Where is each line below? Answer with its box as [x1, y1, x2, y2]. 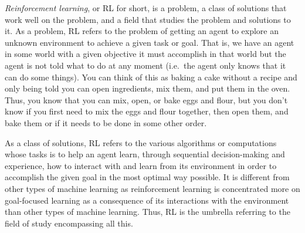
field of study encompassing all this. [5, 217, 133, 229]
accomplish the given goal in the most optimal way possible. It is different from [5, 171, 290, 183]
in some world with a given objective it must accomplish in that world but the [5, 48, 286, 60]
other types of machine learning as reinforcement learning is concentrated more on [5, 182, 300, 194]
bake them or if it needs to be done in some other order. [5, 116, 207, 129]
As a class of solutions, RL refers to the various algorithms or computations [5, 136, 277, 148]
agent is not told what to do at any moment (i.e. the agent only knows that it [5, 59, 286, 71]
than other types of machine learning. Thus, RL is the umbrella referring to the [5, 205, 290, 218]
